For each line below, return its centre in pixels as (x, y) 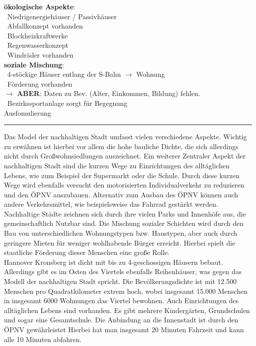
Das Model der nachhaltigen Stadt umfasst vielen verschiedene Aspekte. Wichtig (126, 137)
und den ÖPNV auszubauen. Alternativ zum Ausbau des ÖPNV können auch (121, 194)
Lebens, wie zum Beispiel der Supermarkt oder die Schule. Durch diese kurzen (122, 175)
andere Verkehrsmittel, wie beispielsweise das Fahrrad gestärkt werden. (111, 204)
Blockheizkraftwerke (37, 35)
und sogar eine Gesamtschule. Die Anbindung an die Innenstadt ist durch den (121, 320)
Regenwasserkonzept (38, 45)
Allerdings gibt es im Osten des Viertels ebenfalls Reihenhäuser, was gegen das (123, 271)
